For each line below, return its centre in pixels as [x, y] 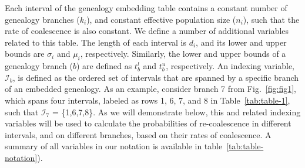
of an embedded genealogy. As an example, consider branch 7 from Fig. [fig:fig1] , [150, 89]
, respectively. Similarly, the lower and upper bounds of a [183, 54]
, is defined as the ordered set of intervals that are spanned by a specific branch [156, 77]
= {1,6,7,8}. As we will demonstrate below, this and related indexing [176, 112]
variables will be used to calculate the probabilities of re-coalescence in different [148, 123]
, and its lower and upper [241, 42]
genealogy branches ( [42, 19]
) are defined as [104, 66]
